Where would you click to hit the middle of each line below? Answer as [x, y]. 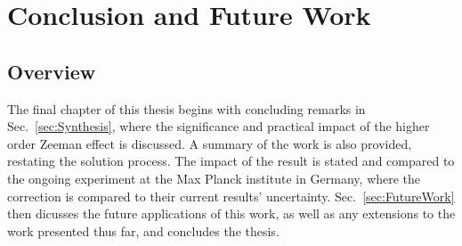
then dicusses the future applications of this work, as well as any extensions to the [231, 213]
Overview [52, 71]
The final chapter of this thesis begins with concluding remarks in [186, 108]
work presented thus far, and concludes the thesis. [143, 230]
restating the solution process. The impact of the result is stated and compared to [231, 161]
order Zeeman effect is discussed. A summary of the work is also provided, [210, 143]
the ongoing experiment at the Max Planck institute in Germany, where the [214, 178]
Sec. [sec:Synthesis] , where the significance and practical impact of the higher [219, 126]
